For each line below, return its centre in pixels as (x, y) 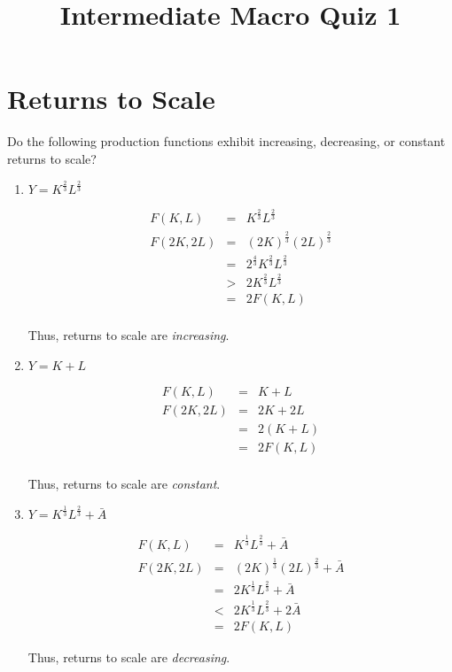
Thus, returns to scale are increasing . (129, 335)
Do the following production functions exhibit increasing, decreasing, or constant (226, 141)
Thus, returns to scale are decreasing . (129, 657)
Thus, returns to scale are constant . (124, 484)
